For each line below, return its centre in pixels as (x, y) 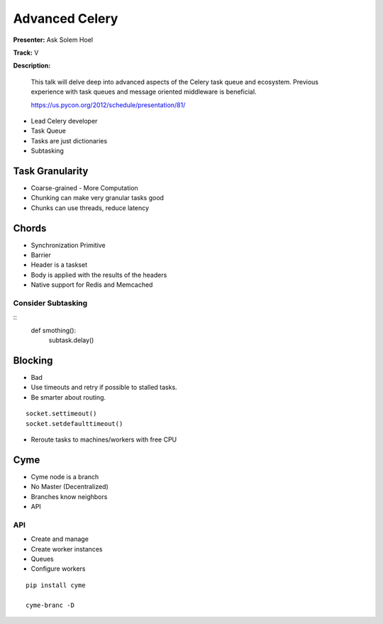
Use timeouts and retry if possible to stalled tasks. (104, 388)
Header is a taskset (59, 265)
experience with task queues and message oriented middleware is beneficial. (144, 92)
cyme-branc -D (50, 605)
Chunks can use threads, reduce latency (90, 208)
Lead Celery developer (64, 121)
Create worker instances (67, 549)
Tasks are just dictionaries (69, 141)
